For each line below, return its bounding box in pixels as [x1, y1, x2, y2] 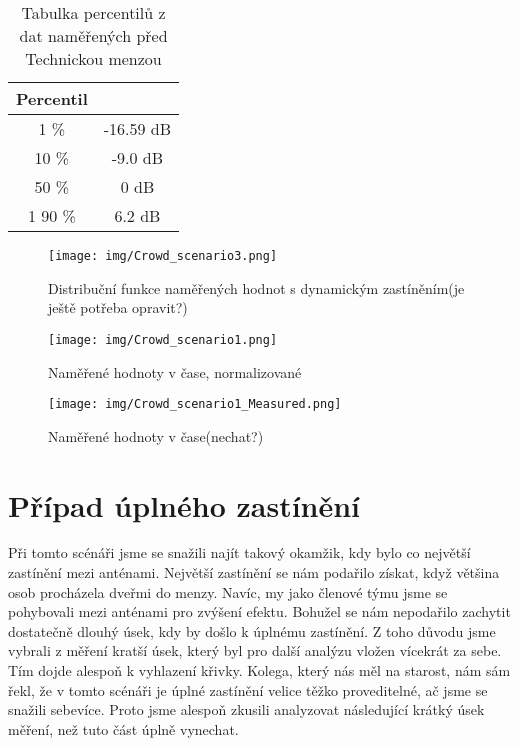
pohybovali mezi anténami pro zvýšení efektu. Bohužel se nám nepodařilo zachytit [8, 601, 511, 622]
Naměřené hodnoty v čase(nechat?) [48, 425, 264, 446]
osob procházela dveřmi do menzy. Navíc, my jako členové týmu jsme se [8, 581, 448, 602]
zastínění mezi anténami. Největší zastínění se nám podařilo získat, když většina [8, 562, 500, 583]
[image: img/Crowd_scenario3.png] [48, 249, 278, 263]
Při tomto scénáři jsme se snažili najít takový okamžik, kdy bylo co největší [8, 542, 471, 563]
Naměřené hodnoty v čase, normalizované [48, 361, 302, 382]
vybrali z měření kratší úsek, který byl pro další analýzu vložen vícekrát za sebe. [8, 640, 502, 661]
